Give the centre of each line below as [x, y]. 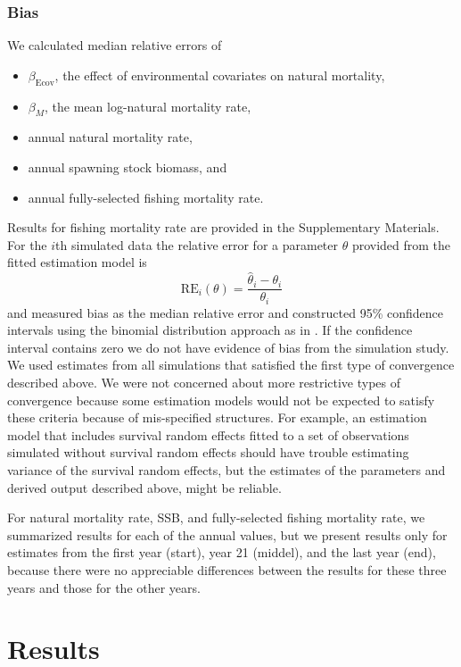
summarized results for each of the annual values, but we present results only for [227, 534]
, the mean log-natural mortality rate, [148, 106]
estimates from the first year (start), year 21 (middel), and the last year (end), [222, 552]
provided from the [401, 244]
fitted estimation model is [77, 262]
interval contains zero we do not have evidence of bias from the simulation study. [228, 347]
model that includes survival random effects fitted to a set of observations [208, 434]
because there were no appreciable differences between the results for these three [227, 570]
